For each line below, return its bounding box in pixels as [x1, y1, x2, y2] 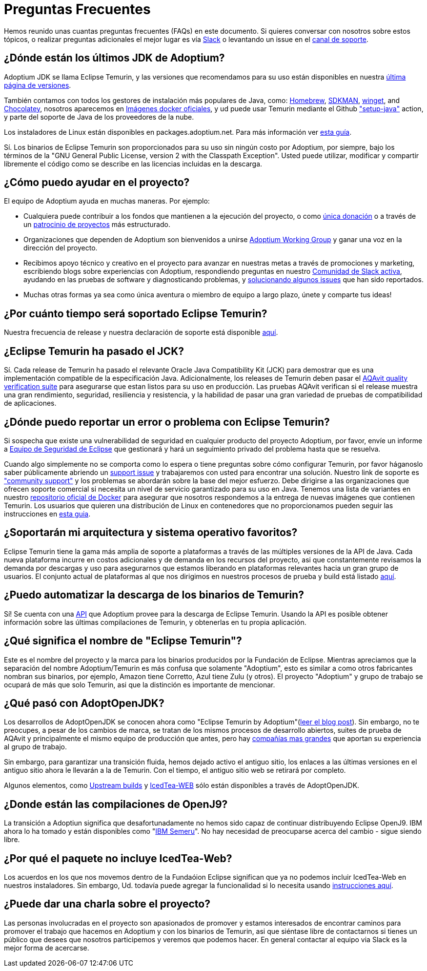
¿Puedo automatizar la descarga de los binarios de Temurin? [4, 589, 304, 601]
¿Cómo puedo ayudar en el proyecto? [4, 176, 190, 189]
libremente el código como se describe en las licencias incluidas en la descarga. [4, 159, 263, 168]
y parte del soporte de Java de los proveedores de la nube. [4, 112, 194, 121]
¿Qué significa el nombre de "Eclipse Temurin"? [4, 635, 242, 647]
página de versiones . [4, 81, 71, 89]
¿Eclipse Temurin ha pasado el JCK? [4, 345, 184, 357]
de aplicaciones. [4, 399, 57, 408]
